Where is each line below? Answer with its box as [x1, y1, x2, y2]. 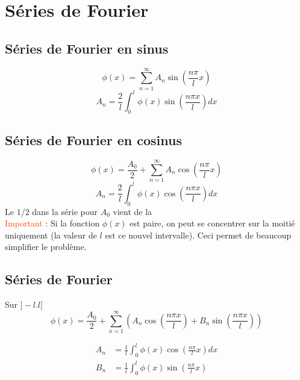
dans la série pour [32, 205, 98, 217]
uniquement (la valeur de [5, 228, 97, 241]
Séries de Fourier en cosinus [5, 131, 182, 149]
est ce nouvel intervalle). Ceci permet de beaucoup [105, 228, 292, 241]
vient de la [113, 205, 152, 217]
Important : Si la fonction [5, 217, 100, 229]
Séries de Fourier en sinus [5, 39, 169, 57]
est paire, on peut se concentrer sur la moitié [130, 217, 295, 229]
